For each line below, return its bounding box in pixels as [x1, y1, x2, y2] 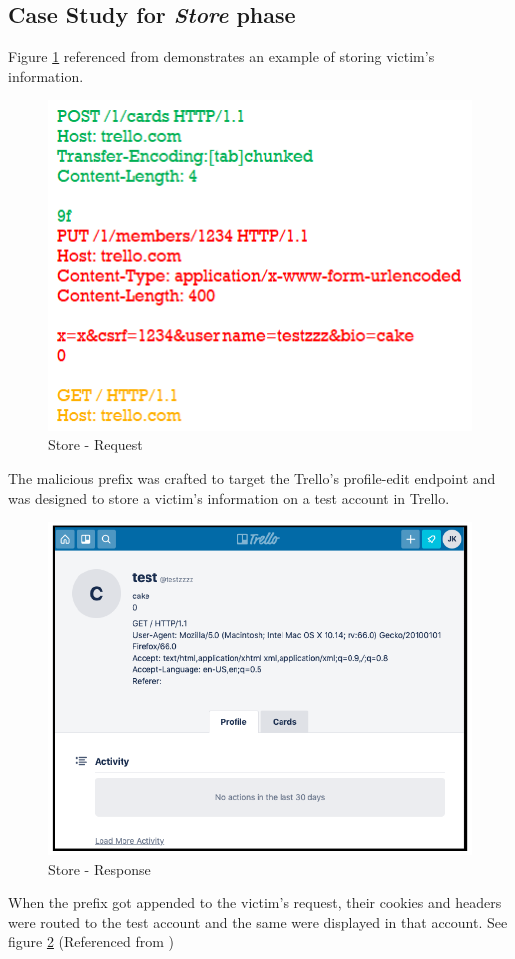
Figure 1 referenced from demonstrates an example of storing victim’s [8, 46, 435, 67]
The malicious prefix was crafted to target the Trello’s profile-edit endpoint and [8, 468, 496, 489]
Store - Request [48, 434, 143, 455]
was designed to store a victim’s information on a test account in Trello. [8, 487, 450, 508]
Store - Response [48, 858, 151, 879]
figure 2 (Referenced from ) [8, 931, 174, 952]
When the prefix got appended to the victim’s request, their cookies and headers [8, 892, 502, 913]
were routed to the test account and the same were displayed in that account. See [8, 911, 508, 932]
